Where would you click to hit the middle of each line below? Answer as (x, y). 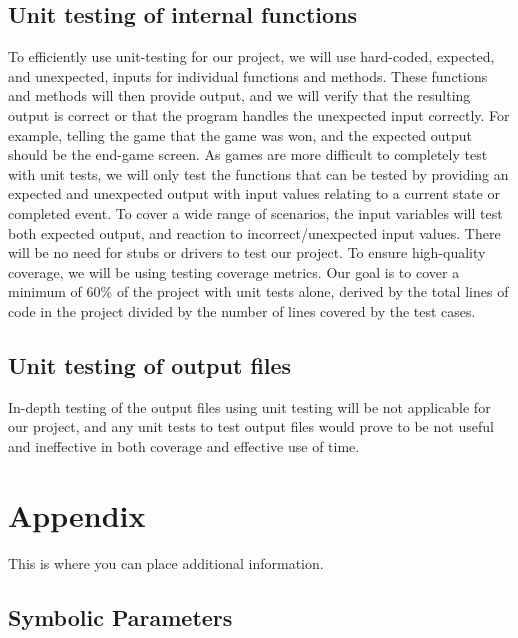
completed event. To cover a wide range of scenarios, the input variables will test (255, 212)
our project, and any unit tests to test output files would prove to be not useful (251, 426)
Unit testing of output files (150, 364)
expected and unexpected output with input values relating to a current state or (254, 193)
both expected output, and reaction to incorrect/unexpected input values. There (254, 232)
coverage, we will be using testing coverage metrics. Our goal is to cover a (234, 271)
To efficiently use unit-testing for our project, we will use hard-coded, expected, (251, 56)
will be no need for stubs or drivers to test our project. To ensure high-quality (247, 252)
